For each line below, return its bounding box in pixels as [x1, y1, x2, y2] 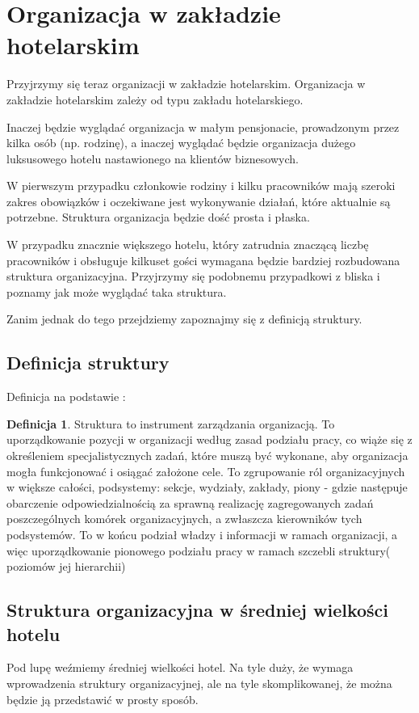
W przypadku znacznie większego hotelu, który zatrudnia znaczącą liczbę [6, 236, 369, 253]
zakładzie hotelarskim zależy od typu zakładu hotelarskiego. [6, 91, 304, 108]
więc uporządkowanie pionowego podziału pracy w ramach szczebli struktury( [6, 542, 391, 559]
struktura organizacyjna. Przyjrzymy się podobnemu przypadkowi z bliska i [6, 268, 380, 285]
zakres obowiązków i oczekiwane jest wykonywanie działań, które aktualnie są [6, 192, 391, 209]
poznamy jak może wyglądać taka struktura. [6, 283, 227, 300]
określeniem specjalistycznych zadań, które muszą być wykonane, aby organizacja [6, 447, 409, 464]
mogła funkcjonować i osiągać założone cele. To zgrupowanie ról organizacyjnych [6, 462, 405, 479]
